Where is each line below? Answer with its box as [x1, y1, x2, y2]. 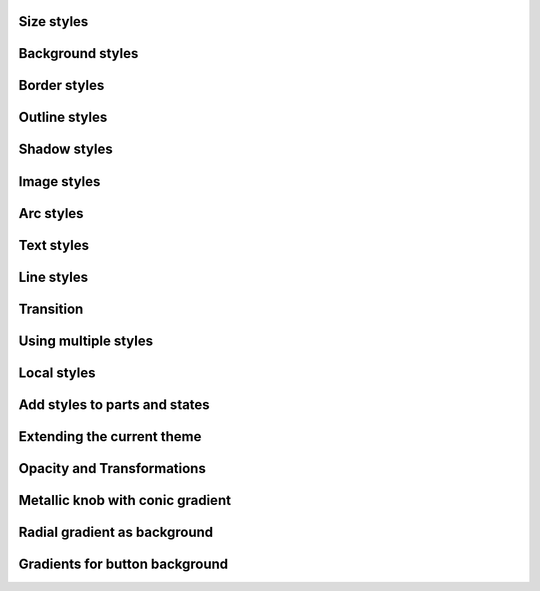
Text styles [18, 236, 90, 254]
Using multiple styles [18, 332, 154, 349]
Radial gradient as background [18, 523, 214, 540]
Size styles [18, 13, 89, 30]
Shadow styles [18, 141, 114, 158]
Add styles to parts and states [18, 396, 210, 413]
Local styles [18, 364, 96, 381]
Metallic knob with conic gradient [18, 491, 232, 509]
